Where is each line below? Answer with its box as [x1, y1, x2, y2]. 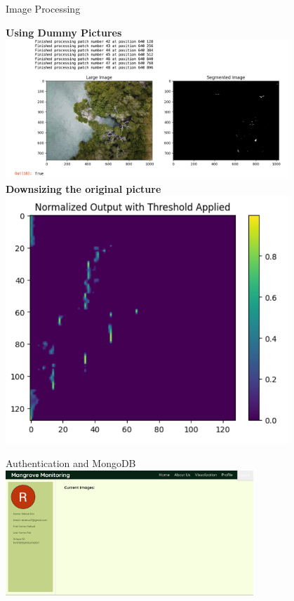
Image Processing [6, 1, 81, 15]
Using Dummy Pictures [6, 25, 122, 39]
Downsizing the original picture [6, 181, 161, 196]
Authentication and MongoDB [6, 456, 136, 471]
